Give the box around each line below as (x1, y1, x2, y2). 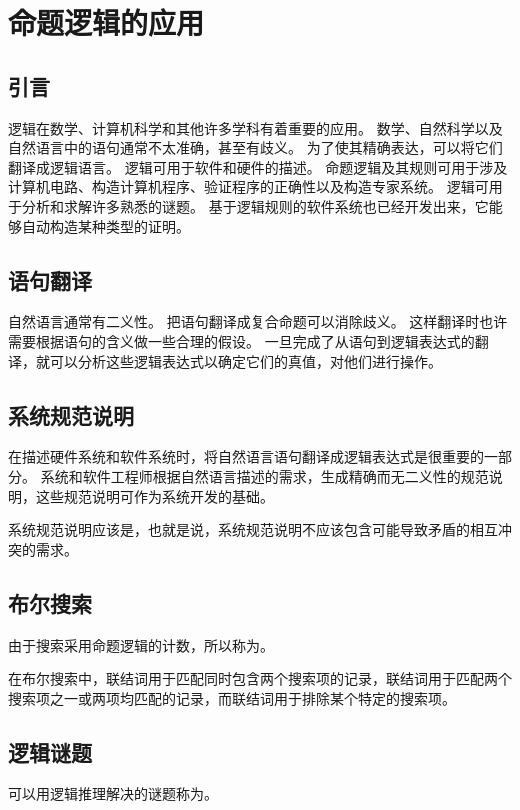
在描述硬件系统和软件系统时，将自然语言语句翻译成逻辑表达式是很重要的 (8, 446, 484, 467)
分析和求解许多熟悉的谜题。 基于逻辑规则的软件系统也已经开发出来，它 (21, 195, 489, 216)
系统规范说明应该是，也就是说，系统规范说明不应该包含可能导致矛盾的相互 (8, 519, 498, 540)
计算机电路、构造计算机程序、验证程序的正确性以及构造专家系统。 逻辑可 (8, 176, 489, 197)
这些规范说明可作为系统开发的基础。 (35, 485, 274, 506)
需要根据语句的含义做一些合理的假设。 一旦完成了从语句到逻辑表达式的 (8, 330, 475, 351)
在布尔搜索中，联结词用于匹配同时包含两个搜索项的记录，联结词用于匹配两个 (8, 668, 512, 689)
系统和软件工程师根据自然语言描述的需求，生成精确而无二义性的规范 (40, 465, 489, 486)
